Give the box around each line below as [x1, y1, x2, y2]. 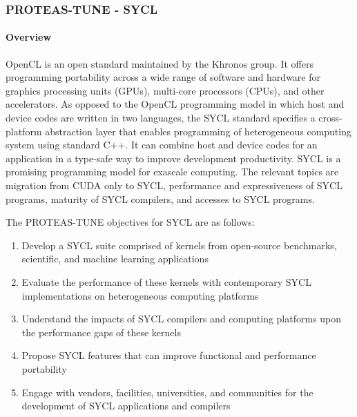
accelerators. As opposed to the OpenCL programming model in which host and [6, 97, 345, 111]
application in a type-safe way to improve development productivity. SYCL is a [6, 151, 341, 165]
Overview [6, 30, 52, 44]
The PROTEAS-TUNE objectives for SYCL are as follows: [6, 215, 255, 229]
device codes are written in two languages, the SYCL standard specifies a [6, 110, 316, 125]
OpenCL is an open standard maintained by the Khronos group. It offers [6, 56, 313, 70]
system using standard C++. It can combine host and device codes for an [6, 137, 318, 152]
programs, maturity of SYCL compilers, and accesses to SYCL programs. [6, 191, 315, 206]
